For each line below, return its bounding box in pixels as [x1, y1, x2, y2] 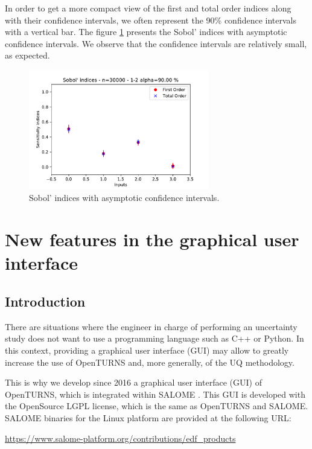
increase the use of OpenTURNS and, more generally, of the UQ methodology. [5, 355, 294, 368]
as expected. [5, 49, 50, 62]
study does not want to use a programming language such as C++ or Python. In [5, 332, 304, 345]
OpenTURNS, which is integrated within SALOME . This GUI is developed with [5, 387, 305, 400]
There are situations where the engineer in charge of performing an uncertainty [5, 320, 298, 333]
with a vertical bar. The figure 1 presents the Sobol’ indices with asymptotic [5, 25, 287, 38]
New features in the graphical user [5, 227, 299, 252]
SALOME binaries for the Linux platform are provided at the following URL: [5, 411, 291, 424]
